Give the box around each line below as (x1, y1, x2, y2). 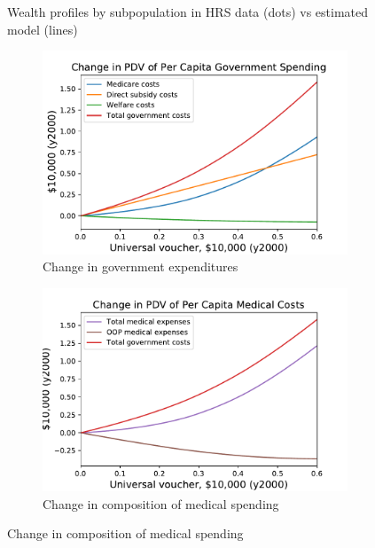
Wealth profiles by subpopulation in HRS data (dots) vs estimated (7, 3, 369, 20)
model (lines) (7, 20, 78, 38)
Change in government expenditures (43, 257, 238, 276)
